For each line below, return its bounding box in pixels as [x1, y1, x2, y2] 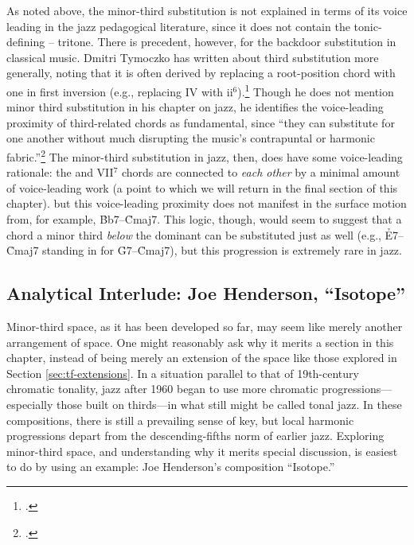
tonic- [353, 18, 382, 34]
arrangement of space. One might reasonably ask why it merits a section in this [6, 333, 394, 350]
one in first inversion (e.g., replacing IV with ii [6, 83, 233, 99]
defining [6, 33, 45, 50]
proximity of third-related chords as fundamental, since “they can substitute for [6, 114, 395, 130]
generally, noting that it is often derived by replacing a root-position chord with [6, 64, 396, 81]
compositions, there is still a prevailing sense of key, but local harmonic [6, 411, 354, 428]
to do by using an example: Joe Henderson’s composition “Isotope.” [6, 458, 335, 475]
